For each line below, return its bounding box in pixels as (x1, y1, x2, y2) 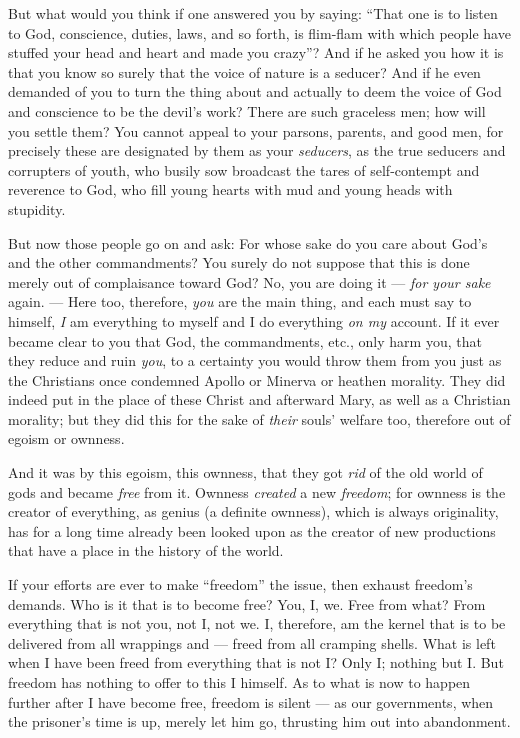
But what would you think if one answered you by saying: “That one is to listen (8, 3, 498, 23)
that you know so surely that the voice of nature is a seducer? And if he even (8, 61, 481, 82)
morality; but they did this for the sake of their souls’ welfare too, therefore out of (8, 408, 511, 429)
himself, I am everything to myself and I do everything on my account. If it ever (8, 310, 500, 331)
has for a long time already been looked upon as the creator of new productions (8, 520, 496, 541)
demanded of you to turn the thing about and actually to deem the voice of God (8, 81, 502, 102)
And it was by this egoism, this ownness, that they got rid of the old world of (8, 462, 483, 483)
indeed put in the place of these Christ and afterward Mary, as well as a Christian (8, 389, 511, 410)
